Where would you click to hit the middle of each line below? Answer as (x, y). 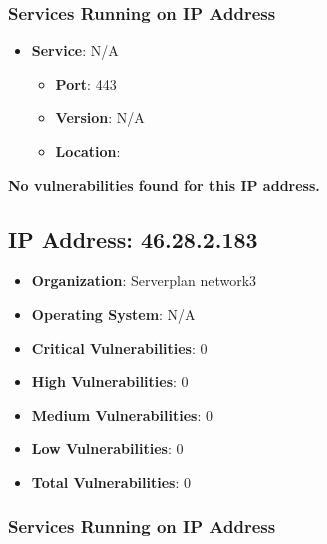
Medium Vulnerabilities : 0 (122, 414)
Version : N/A (100, 117)
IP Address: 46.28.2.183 (133, 238)
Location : (88, 151)
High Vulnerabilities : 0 (110, 381)
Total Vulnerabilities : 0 (111, 481)
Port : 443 (86, 83)
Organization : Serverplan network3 (144, 280)
